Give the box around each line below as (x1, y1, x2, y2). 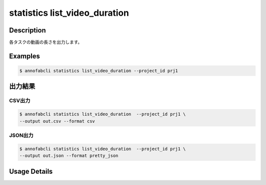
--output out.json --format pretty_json (19, 153, 118, 158)
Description (9, 26, 46, 34)
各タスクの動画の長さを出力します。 (9, 39, 82, 45)
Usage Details (9, 167, 53, 176)
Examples (9, 52, 40, 60)
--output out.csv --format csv (19, 118, 96, 124)
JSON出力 (9, 132, 34, 139)
